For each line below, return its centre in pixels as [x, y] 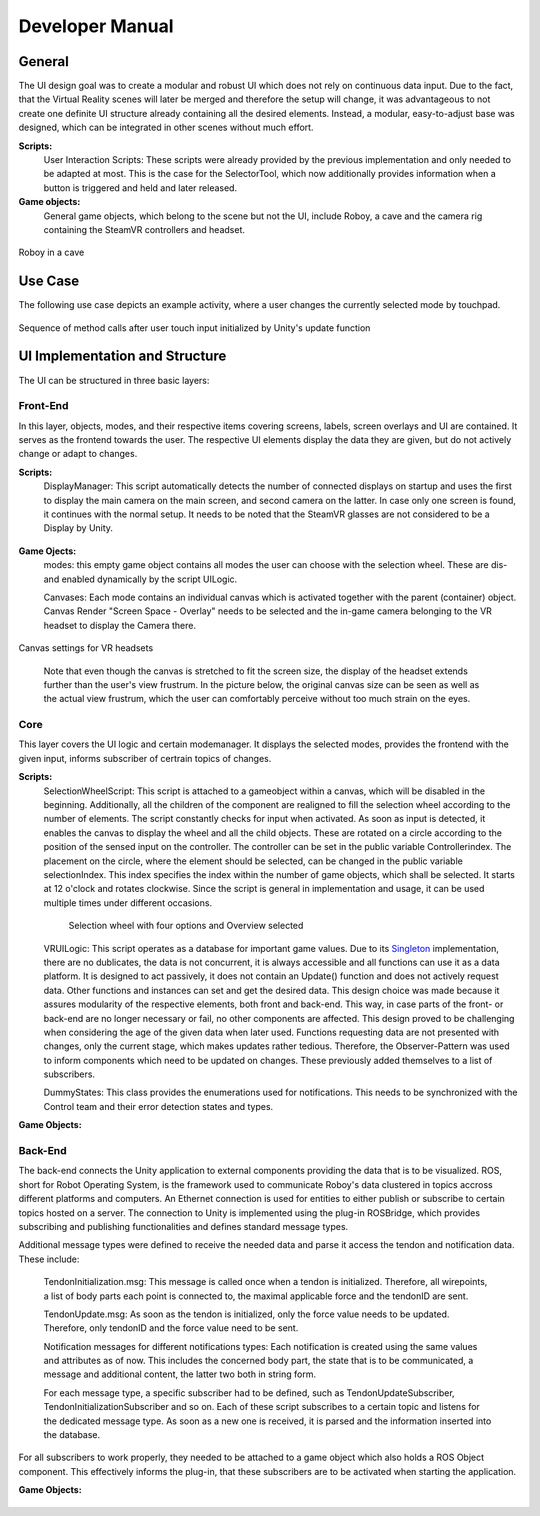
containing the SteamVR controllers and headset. [144, 229]
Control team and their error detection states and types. [158, 1106]
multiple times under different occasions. [128, 902]
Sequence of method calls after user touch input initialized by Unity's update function [194, 327]
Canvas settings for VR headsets [86, 648]
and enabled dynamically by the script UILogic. [140, 579]
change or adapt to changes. [78, 454]
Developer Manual [96, 26]
